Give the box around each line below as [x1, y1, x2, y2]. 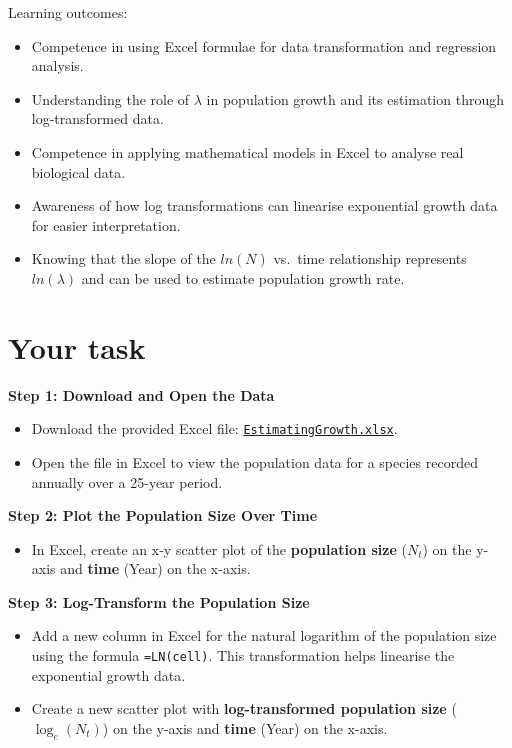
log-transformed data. [31, 108, 164, 129]
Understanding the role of [31, 88, 190, 109]
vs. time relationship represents [273, 248, 467, 269]
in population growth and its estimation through [206, 88, 504, 109]
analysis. [31, 55, 84, 76]
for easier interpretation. [31, 214, 181, 235]
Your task [8, 326, 146, 367]
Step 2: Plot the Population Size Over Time [8, 505, 318, 526]
